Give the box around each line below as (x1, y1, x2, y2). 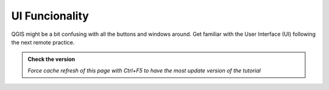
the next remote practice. (11, 38, 75, 46)
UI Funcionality (11, 9, 90, 22)
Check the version (27, 55, 76, 63)
